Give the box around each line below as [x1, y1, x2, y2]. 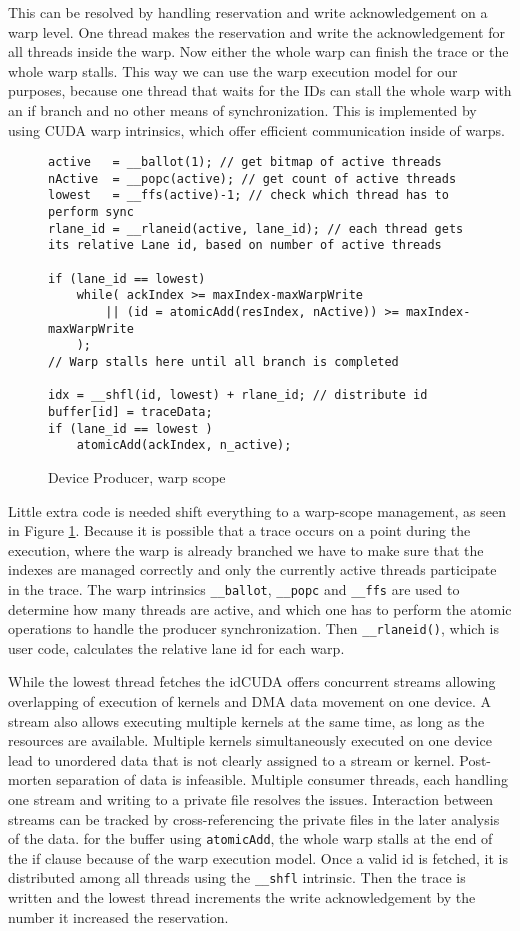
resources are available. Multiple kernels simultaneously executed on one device [8, 730, 492, 751]
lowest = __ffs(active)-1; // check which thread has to [48, 188, 449, 203]
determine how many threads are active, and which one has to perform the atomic [8, 598, 512, 619]
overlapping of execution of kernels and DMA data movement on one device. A [8, 691, 491, 712]
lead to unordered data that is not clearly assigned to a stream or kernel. [8, 749, 455, 770]
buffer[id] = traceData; [48, 405, 213, 419]
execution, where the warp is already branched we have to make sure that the [8, 539, 484, 560]
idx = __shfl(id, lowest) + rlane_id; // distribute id [48, 388, 428, 403]
